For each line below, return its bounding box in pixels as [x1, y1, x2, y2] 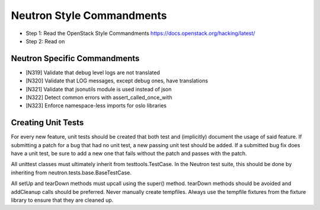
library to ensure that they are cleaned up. [11, 196, 114, 204]
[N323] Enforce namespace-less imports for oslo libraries [25, 102, 167, 109]
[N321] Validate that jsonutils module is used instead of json [25, 85, 172, 93]
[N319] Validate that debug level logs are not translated [25, 69, 160, 76]
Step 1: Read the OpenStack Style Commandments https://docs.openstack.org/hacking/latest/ [25, 30, 255, 37]
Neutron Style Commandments [11, 9, 167, 22]
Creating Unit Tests [11, 117, 84, 128]
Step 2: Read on [25, 37, 65, 44]
